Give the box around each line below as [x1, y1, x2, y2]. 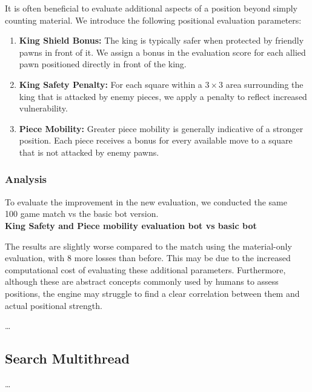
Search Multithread [5, 349, 130, 368]
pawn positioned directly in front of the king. [19, 58, 187, 70]
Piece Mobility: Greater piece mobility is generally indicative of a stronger [19, 122, 304, 135]
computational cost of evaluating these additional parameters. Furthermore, [5, 263, 286, 276]
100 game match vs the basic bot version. [5, 207, 159, 220]
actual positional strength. [5, 299, 102, 311]
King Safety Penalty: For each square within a [19, 78, 202, 90]
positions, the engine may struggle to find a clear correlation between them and [5, 287, 300, 299]
